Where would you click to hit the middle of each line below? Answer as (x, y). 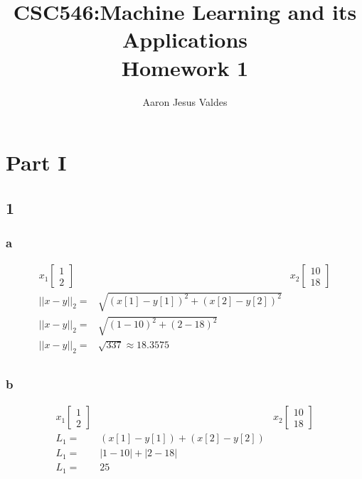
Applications (185, 39)
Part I (36, 162)
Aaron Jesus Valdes (185, 101)
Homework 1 (185, 67)
